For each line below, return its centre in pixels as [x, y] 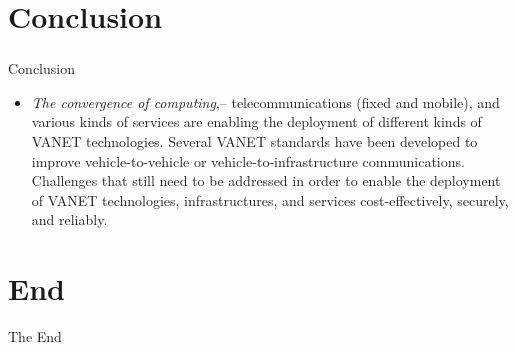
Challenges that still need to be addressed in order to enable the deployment [266, 180]
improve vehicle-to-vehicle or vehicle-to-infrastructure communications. [248, 160]
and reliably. [69, 219]
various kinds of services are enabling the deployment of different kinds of [256, 121]
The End [35, 336]
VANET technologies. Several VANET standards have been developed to [254, 141]
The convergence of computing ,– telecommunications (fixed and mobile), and [265, 101]
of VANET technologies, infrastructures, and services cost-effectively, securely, [270, 199]
